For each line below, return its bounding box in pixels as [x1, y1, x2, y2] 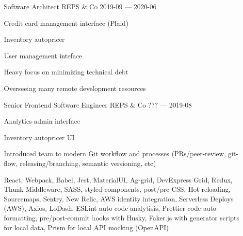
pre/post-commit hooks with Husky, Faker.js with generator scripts [39, 212, 240, 222]
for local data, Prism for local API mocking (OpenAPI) [4, 222, 169, 232]
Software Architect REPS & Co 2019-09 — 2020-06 [4, 1, 157, 11]
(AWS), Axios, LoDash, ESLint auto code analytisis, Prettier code [4, 203, 201, 213]
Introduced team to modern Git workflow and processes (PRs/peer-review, [4, 148, 226, 159]
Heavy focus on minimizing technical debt [4, 67, 129, 77]
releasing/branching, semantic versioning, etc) [20, 158, 156, 168]
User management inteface [4, 50, 82, 60]
